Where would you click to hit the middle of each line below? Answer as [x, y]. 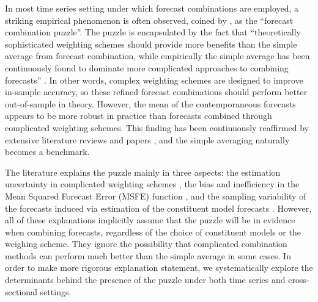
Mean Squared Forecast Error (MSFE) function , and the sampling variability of [156, 196]
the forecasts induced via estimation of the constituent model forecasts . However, [158, 208]
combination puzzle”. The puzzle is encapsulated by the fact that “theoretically [153, 32]
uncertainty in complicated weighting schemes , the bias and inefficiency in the [152, 184]
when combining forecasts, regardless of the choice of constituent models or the [153, 232]
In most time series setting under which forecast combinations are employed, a [152, 8]
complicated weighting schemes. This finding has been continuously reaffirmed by [157, 127]
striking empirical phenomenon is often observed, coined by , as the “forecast [149, 20]
